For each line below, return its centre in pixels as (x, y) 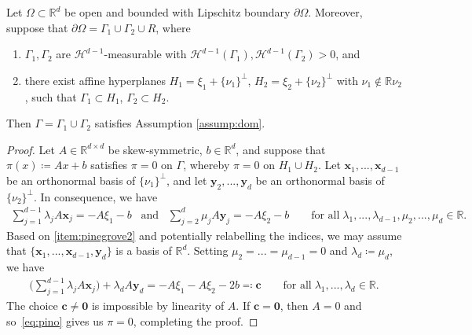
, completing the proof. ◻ (196, 320)
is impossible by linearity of (158, 305)
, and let (187, 180)
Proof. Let (31, 149)
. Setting (208, 250)
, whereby (207, 165)
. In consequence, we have (96, 196)
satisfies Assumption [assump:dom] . (180, 123)
